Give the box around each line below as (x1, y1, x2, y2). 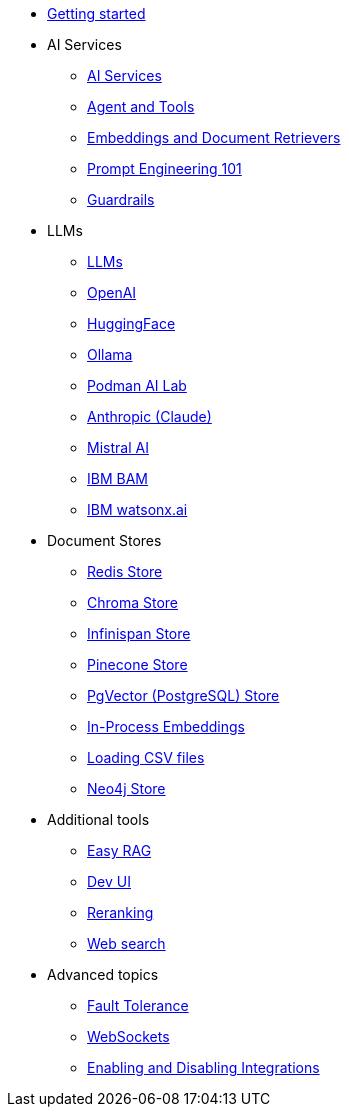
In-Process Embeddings (87, 718, 245, 735)
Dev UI (87, 873, 131, 890)
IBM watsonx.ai (87, 501, 188, 518)
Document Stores (47, 532, 162, 549)
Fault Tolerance (87, 997, 189, 1014)
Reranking (87, 904, 154, 921)
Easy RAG (87, 842, 152, 859)
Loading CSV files (87, 749, 205, 766)
